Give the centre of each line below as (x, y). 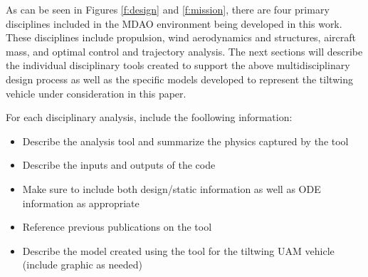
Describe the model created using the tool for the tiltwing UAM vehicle (178, 250)
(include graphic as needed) (82, 265)
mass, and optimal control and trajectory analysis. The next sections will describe (184, 51)
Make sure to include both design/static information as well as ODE (172, 188)
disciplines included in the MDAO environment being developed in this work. (174, 23)
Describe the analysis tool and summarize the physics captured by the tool (185, 141)
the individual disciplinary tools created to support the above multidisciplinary (178, 65)
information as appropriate (81, 203)
